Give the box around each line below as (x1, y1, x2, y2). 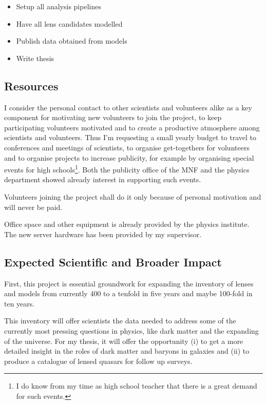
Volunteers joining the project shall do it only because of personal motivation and (4, 191, 261, 202)
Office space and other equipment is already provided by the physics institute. (4, 219, 250, 229)
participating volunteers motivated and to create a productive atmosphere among (4, 122, 260, 132)
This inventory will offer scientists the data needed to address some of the (4, 315, 236, 326)
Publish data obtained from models (16, 35, 127, 46)
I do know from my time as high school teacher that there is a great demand (16, 380, 257, 391)
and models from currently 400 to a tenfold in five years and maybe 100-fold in (4, 288, 253, 299)
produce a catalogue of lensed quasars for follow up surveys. (4, 355, 193, 366)
